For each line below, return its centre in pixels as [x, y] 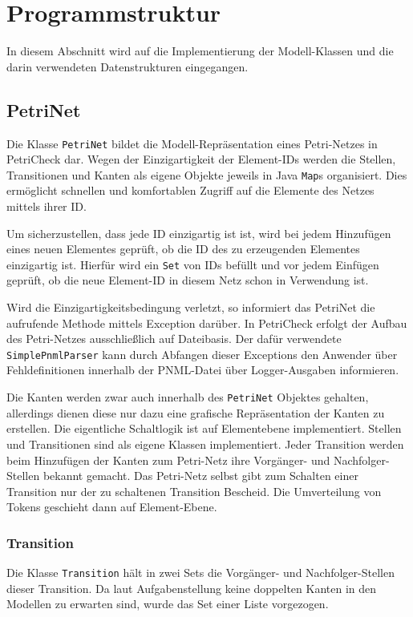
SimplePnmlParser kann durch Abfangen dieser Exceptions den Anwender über [202, 354]
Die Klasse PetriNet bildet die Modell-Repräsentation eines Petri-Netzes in [192, 143]
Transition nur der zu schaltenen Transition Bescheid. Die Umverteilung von [194, 491]
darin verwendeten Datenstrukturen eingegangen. [128, 66]
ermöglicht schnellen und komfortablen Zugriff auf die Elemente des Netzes [190, 190]
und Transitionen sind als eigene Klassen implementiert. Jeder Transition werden [205, 444]
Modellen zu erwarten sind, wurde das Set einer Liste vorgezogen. [168, 604]
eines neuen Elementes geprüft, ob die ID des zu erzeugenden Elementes [183, 249]
